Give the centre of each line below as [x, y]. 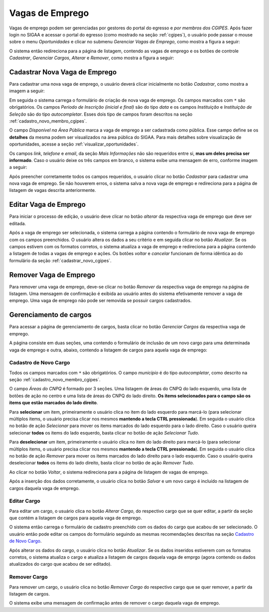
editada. [18, 223]
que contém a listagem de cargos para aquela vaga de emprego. [75, 518]
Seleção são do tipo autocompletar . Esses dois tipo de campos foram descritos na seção [101, 114]
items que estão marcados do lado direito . [54, 403]
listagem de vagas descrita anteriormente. [53, 190]
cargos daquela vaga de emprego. [44, 488]
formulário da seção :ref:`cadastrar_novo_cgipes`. [60, 260]
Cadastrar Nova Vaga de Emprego [63, 72]
